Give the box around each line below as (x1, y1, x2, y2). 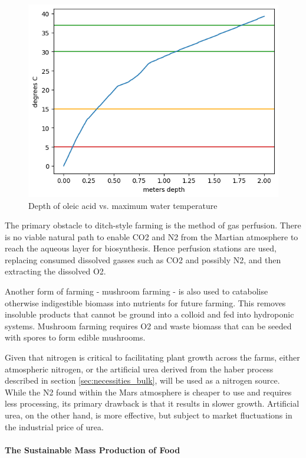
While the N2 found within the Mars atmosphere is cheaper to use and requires (5, 385, 292, 398)
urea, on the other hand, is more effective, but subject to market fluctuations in (5, 409, 292, 421)
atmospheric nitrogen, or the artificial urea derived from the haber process (5, 362, 274, 375)
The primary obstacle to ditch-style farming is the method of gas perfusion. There (5, 219, 301, 231)
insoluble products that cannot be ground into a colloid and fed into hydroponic (5, 308, 294, 320)
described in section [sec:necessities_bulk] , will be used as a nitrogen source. (5, 374, 280, 387)
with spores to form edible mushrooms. (5, 331, 146, 343)
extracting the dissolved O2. (5, 265, 106, 277)
